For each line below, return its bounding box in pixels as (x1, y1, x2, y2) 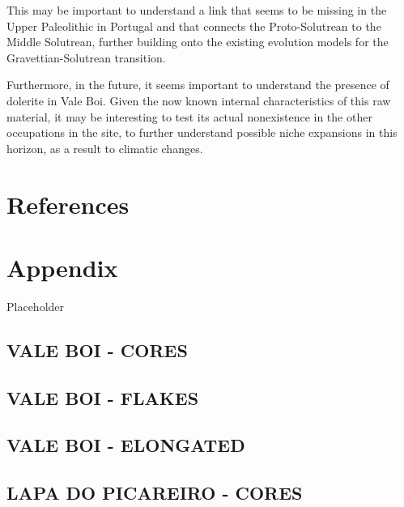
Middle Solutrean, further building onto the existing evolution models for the (6, 33, 389, 50)
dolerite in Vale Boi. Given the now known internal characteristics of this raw (6, 92, 391, 109)
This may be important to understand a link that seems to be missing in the (6, 2, 387, 18)
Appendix (6, 250, 118, 283)
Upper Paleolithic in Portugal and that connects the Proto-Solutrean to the (6, 17, 381, 34)
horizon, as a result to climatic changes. (6, 139, 203, 156)
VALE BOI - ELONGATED (6, 432, 245, 458)
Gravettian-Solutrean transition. (6, 49, 166, 66)
